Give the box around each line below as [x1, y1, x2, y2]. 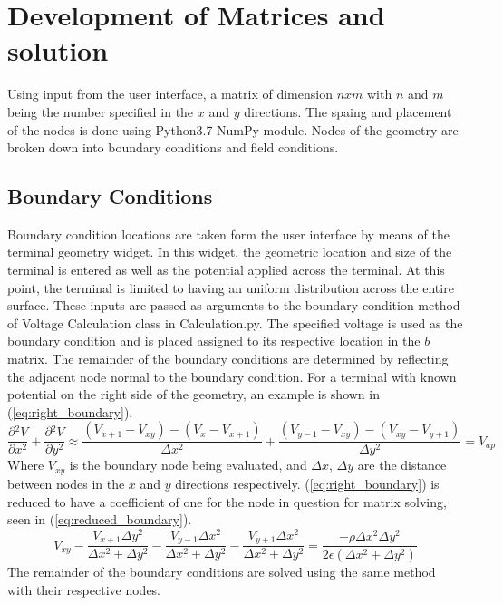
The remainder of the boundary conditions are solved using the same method [7, 562, 436, 581]
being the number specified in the [7, 102, 194, 121]
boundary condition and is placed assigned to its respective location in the [7, 331, 421, 350]
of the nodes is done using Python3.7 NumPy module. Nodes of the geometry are [7, 120, 459, 139]
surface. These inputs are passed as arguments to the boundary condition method [7, 296, 460, 315]
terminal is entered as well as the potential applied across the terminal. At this [7, 260, 445, 279]
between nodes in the [7, 473, 125, 493]
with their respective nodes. [7, 580, 161, 599]
